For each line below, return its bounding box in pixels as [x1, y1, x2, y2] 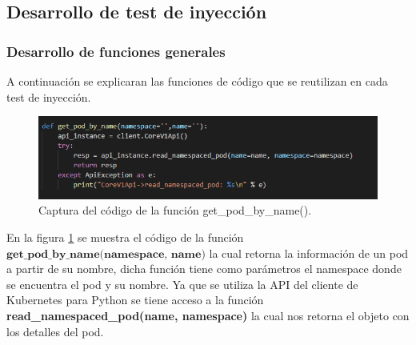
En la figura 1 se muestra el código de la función [6, 228, 244, 245]
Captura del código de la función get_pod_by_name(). [38, 202, 312, 219]
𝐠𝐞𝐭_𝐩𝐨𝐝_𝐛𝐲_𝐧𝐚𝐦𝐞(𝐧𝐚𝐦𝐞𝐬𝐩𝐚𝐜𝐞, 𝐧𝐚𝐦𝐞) [6, 248, 206, 260]
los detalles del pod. [6, 323, 104, 339]
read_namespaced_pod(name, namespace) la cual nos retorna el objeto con [6, 307, 410, 323]
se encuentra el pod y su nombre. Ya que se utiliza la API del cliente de [6, 275, 358, 292]
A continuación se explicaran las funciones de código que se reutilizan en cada [6, 73, 388, 89]
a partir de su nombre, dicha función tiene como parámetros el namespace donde [6, 260, 402, 277]
